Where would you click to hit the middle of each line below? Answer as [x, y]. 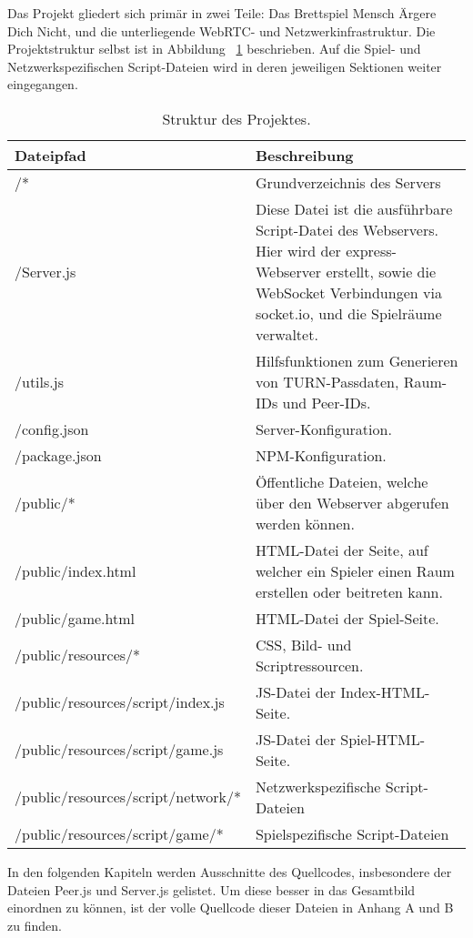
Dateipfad [50, 155]
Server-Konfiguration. [323, 429]
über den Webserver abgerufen [352, 502]
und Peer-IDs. [327, 402]
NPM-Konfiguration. [321, 455]
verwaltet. [287, 334]
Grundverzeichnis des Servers [348, 182]
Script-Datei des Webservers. [347, 229]
